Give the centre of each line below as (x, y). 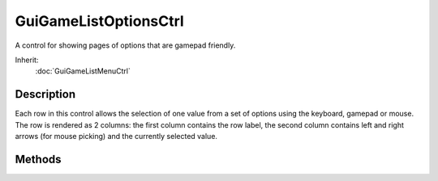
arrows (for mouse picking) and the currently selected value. (116, 137)
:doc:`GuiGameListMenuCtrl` (83, 71)
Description (45, 94)
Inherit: (27, 60)
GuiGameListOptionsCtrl (99, 21)
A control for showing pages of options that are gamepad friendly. (125, 45)
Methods (38, 159)
